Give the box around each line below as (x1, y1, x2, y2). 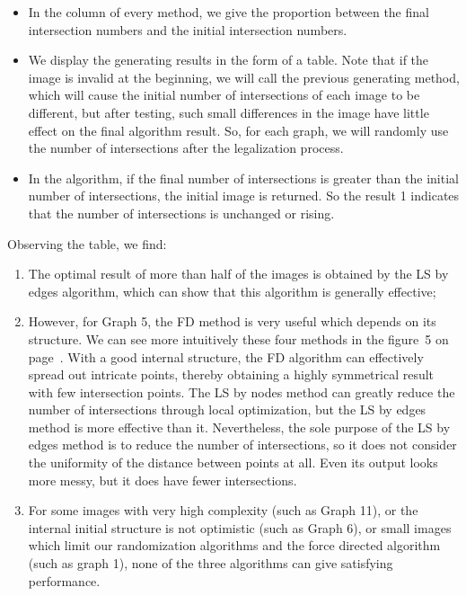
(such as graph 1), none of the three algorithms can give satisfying (28, 554, 393, 573)
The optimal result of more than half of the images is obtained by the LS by (28, 264, 449, 283)
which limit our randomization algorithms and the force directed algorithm (28, 536, 441, 555)
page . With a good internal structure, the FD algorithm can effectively (28, 347, 424, 366)
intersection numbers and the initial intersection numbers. (28, 20, 347, 39)
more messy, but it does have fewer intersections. (28, 470, 297, 489)
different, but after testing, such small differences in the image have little (28, 102, 429, 121)
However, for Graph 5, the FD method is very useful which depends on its (28, 312, 436, 331)
